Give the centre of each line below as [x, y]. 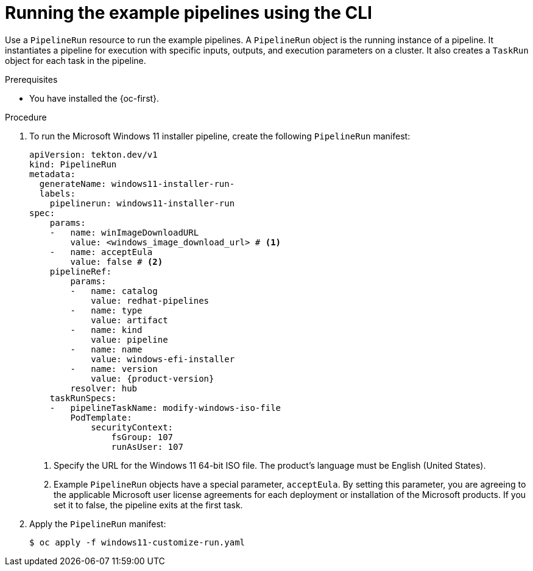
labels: [57, 193]
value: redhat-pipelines [150, 300]
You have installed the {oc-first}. [94, 98]
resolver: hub [104, 388]
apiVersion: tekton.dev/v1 [94, 154]
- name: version [114, 369]
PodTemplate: [101, 417]
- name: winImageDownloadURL [124, 232]
